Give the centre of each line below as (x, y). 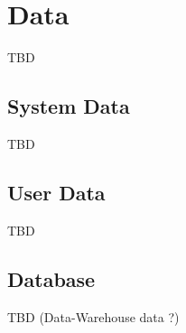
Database (51, 278)
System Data (69, 106)
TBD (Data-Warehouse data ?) (93, 316)
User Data (56, 192)
